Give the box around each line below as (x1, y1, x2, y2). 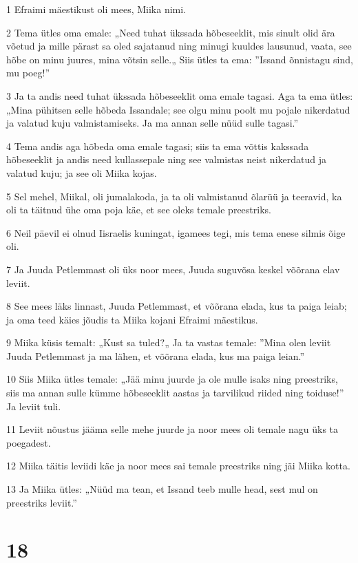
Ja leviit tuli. (6, 399, 61, 413)
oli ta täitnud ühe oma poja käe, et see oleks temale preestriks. (6, 202, 271, 217)
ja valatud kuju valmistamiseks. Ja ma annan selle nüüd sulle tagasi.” (6, 116, 299, 130)
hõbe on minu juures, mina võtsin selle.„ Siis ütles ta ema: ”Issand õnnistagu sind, (6, 52, 353, 66)
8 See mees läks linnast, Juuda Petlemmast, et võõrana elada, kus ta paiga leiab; (6, 299, 347, 313)
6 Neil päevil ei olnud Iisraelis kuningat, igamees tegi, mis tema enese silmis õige (6, 225, 346, 240)
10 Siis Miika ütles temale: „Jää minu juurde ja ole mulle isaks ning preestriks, (6, 372, 338, 386)
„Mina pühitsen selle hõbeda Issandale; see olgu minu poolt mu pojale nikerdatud (6, 102, 350, 116)
